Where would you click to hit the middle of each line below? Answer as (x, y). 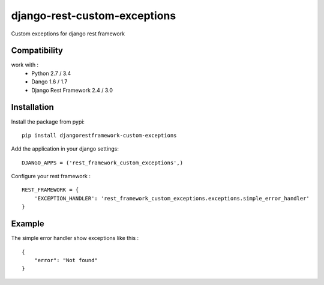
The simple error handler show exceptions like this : (75, 238)
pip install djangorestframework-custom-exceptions (99, 135)
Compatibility (37, 51)
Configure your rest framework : (51, 176)
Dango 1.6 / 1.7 (49, 82)
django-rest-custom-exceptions (94, 16)
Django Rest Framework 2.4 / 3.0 (72, 90)
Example (28, 224)
